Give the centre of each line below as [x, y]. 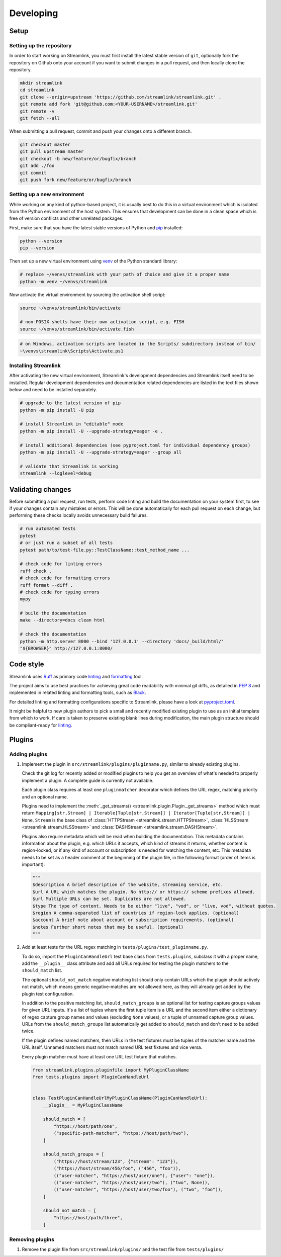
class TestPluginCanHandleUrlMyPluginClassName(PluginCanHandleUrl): [120, 1098]
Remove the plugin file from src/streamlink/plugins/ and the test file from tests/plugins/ [123, 1249]
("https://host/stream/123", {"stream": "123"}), [116, 1161]
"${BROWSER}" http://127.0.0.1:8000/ [66, 648]
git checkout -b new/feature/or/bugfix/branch [78, 159]
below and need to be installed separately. [53, 390]
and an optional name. [45, 796]
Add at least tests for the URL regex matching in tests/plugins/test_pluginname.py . [115, 947]
